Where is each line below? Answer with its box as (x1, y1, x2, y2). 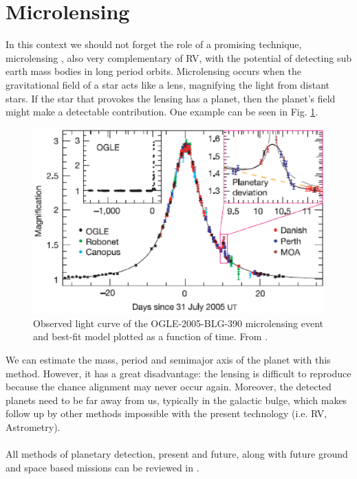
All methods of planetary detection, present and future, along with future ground (6, 447, 348, 461)
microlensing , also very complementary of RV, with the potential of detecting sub (6, 50, 351, 65)
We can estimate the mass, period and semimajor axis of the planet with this (6, 353, 331, 367)
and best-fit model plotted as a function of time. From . (33, 329, 268, 344)
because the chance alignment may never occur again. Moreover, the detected (6, 379, 332, 394)
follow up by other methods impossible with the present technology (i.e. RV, (6, 406, 327, 421)
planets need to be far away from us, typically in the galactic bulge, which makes (6, 392, 347, 407)
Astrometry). (6, 419, 61, 434)
